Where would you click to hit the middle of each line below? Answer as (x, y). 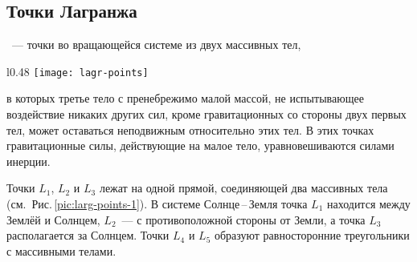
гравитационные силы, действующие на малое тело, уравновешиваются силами (200, 145)
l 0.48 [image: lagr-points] (78, 71)
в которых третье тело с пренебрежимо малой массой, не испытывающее (185, 98)
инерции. (29, 161)
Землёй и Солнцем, (53, 219)
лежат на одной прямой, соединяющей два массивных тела (243, 188)
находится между (368, 204)
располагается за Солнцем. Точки (88, 235)
